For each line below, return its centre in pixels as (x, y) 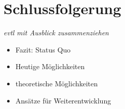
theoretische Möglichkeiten (57, 83)
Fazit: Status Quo (43, 49)
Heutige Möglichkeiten (50, 66)
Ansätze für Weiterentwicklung (63, 100)
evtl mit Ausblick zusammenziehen (56, 33)
